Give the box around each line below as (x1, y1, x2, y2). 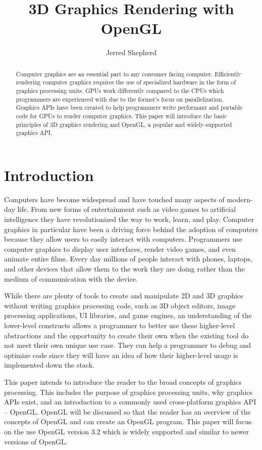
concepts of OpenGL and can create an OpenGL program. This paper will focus (4, 416, 252, 427)
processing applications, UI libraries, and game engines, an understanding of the (4, 310, 252, 321)
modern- (227, 194, 253, 204)
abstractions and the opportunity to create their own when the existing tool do (4, 330, 249, 340)
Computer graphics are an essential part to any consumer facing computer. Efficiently (16, 69, 241, 78)
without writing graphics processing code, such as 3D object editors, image (4, 300, 236, 310)
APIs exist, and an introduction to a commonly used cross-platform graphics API (4, 396, 256, 407)
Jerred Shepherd (106, 47, 156, 58)
